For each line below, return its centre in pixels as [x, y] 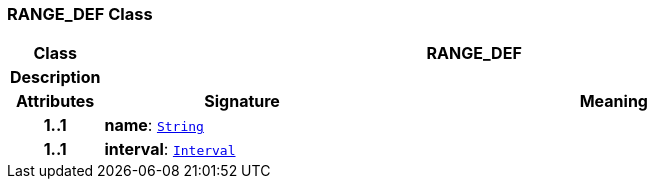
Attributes [55, 101]
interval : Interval [170, 149]
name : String [154, 125]
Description [55, 77]
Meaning [613, 101]
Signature [242, 101]
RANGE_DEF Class [80, 14]
